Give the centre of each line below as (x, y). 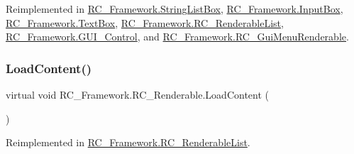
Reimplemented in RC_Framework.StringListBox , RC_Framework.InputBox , (175, 9)
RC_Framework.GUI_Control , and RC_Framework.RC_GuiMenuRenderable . (177, 37)
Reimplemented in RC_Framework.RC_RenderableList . (128, 142)
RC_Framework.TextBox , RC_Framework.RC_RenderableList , (145, 22)
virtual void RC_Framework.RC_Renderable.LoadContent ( (137, 94)
